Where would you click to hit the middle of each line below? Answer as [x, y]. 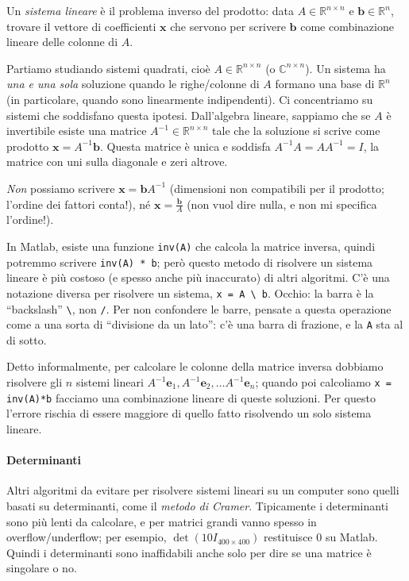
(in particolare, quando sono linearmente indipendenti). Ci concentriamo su [190, 99]
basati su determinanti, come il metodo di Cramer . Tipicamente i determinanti [197, 505]
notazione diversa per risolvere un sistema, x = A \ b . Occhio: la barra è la [190, 292]
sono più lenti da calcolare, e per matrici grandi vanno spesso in [162, 521]
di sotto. [27, 339]
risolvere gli [35, 382]
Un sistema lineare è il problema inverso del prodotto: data [150, 10]
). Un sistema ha [345, 68]
